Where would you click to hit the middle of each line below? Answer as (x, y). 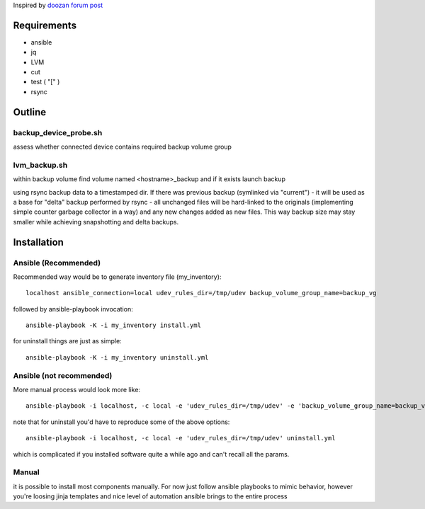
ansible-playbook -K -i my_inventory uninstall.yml (117, 357)
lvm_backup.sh (40, 165)
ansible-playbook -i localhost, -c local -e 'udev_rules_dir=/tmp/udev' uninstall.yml (181, 438)
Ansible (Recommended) (57, 263)
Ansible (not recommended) (63, 375)
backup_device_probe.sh (58, 132)
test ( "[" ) (45, 82)
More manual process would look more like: (77, 389)
